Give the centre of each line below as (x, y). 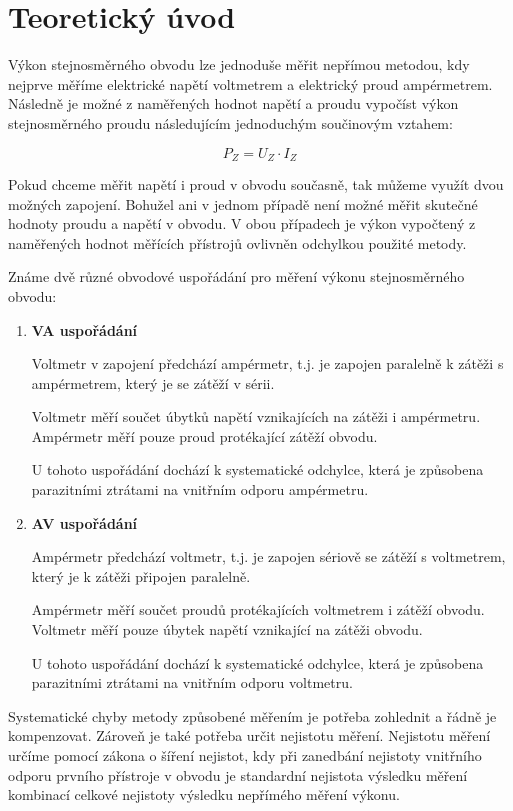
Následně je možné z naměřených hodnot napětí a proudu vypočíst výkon (233, 103)
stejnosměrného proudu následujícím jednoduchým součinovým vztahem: (230, 122)
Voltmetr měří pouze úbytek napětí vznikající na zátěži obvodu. (227, 629)
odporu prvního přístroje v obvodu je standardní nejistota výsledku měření (238, 774)
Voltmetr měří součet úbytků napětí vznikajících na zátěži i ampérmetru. (256, 416)
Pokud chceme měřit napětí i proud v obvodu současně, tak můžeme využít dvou (256, 183)
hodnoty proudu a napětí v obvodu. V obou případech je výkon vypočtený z (242, 223)
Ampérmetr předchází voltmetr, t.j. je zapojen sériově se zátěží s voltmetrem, (268, 556)
